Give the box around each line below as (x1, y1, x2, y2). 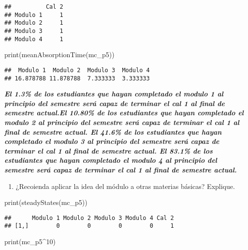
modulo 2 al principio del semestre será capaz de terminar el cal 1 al (4, 117, 239, 127)
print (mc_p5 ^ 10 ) (4, 236, 56, 247)
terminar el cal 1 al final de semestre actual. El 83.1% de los (4, 145, 213, 156)
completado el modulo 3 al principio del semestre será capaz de (4, 136, 219, 146)
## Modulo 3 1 (4, 27, 63, 34)
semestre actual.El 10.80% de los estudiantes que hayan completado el (4, 108, 244, 118)
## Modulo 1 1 (4, 11, 63, 18)
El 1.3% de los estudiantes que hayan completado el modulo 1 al (4, 89, 223, 99)
